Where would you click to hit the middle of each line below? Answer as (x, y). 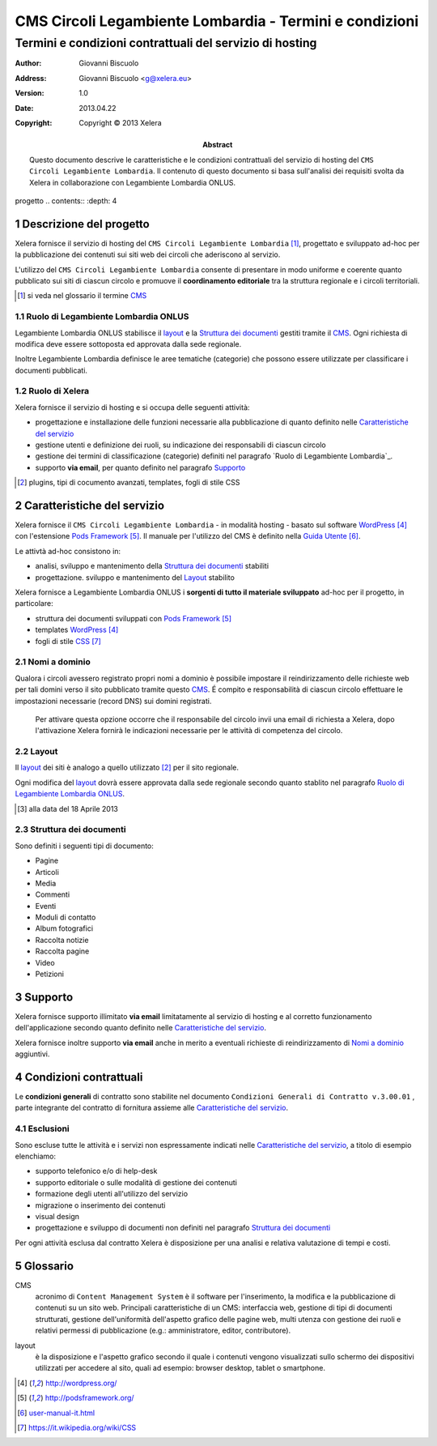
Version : (30, 93)
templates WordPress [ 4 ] (77, 630)
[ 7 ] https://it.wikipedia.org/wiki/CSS (77, 1427)
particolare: (34, 604)
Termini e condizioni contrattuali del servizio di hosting (166, 43)
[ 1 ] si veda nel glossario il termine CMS (82, 296)
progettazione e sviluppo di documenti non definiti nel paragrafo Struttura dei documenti (183, 1228)
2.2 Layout (36, 752)
